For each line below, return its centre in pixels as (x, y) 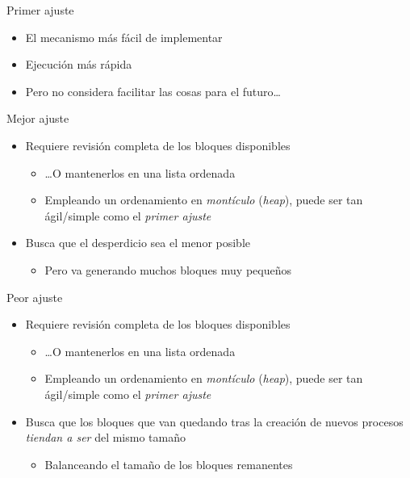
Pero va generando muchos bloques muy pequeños (168, 269)
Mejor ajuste (38, 118)
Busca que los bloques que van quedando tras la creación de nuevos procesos (214, 421)
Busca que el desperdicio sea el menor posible (138, 243)
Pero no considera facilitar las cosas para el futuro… (153, 91)
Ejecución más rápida (79, 64)
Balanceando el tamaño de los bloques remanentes (169, 464)
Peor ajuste (35, 297)
